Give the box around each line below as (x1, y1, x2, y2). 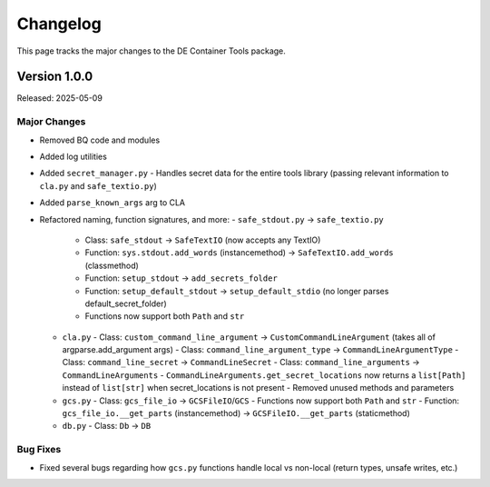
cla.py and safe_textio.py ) (39, 180, 158, 191)
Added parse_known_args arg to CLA (39, 197, 186, 208)
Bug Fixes (16, 443, 62, 456)
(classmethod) (84, 260, 140, 271)
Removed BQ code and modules (39, 134, 161, 145)
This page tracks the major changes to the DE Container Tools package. (16, 45, 286, 56)
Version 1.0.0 (16, 69, 93, 84)
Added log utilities (39, 151, 108, 162)
